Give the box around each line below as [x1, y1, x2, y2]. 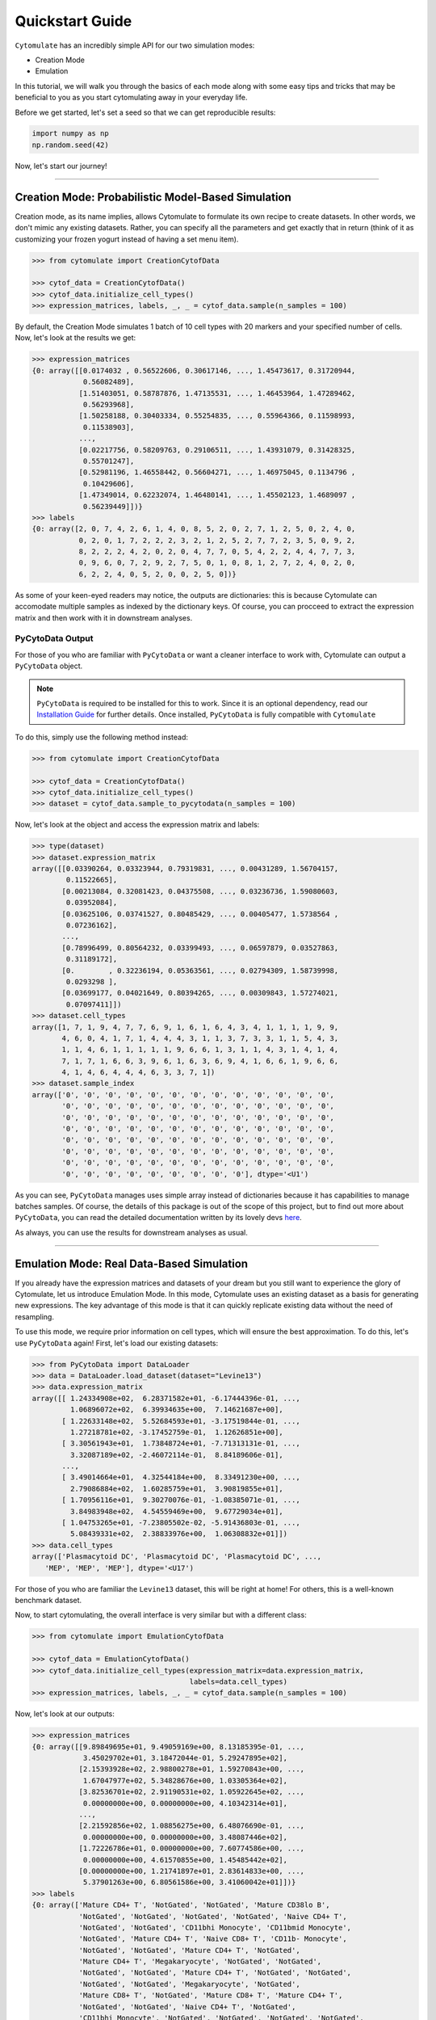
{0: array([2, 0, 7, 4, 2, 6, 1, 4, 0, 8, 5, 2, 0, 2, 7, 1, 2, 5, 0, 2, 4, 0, [31, 524, 356, 533]
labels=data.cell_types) [189, 1677, 288, 1686]
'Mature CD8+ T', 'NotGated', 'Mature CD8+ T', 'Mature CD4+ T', [78, 1991, 343, 2000]
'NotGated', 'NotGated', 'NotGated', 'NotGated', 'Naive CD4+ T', [78, 1912, 347, 1921]
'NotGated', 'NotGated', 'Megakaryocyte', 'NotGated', [78, 1980, 300, 1988]
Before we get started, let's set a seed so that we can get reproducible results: [15, 107, 276, 117]
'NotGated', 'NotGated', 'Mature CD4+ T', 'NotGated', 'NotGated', [78, 1968, 351, 1977]
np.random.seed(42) [31, 140, 109, 149]
